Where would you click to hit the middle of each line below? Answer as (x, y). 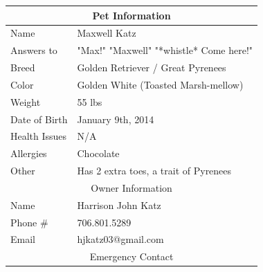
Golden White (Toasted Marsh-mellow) (160, 84)
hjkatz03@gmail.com (120, 239)
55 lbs (90, 101)
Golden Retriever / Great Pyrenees (152, 67)
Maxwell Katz (107, 33)
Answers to (34, 50)
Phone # (29, 222)
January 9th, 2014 (116, 119)
